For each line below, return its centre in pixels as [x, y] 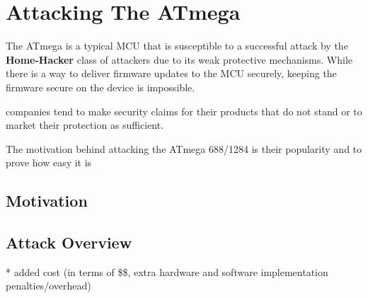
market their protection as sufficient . [85, 125]
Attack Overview [69, 242]
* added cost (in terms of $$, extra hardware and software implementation [167, 271]
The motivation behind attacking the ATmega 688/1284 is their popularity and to [184, 148]
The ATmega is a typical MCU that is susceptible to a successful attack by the [177, 46]
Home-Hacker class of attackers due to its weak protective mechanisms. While [179, 59]
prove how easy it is [49, 162]
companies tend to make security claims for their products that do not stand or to [184, 111]
